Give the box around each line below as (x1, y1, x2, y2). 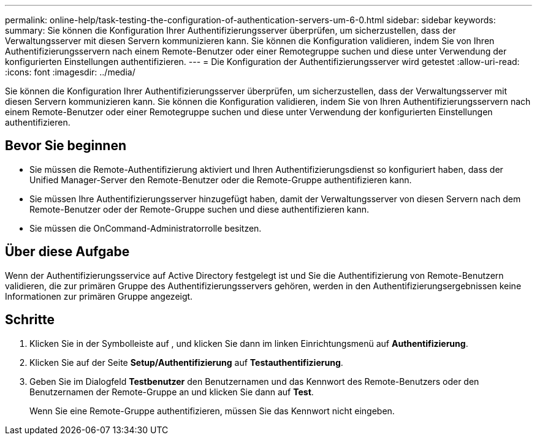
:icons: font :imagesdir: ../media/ (5, 67, 135, 77)
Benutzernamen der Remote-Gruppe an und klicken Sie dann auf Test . (29, 386, 314, 397)
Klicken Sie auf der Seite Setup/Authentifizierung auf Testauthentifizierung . (29, 357, 343, 368)
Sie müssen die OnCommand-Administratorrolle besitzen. (29, 222, 262, 233)
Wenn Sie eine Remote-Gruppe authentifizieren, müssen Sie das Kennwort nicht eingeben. (29, 405, 395, 416)
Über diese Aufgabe (5, 244, 130, 260)
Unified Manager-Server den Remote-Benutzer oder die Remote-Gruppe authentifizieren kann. (29, 174, 412, 185)
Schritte (5, 312, 55, 328)
